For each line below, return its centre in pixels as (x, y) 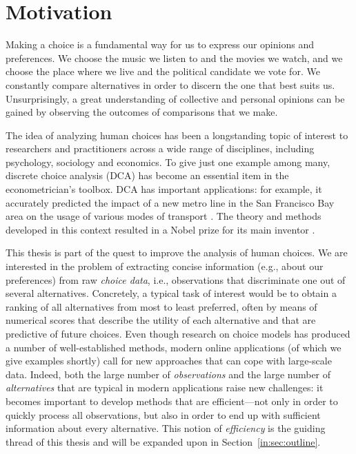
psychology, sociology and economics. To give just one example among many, (168, 162)
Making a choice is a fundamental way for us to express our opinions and (160, 44)
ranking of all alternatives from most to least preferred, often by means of (161, 306)
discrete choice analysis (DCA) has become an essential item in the (147, 175)
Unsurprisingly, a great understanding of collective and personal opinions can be (175, 98)
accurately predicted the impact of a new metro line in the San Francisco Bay (170, 202)
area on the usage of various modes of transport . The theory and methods (164, 216)
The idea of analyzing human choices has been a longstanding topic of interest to (177, 135)
